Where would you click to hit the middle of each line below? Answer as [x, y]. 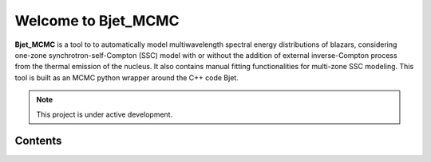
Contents [38, 141]
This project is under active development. [105, 114]
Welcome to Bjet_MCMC [97, 21]
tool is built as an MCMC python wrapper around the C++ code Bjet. [127, 77]
